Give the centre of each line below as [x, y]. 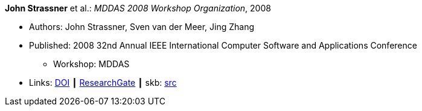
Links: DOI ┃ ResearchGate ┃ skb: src [103, 82]
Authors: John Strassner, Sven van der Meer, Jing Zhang [142, 27]
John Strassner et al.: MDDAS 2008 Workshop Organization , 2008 [138, 8]
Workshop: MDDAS [91, 64]
